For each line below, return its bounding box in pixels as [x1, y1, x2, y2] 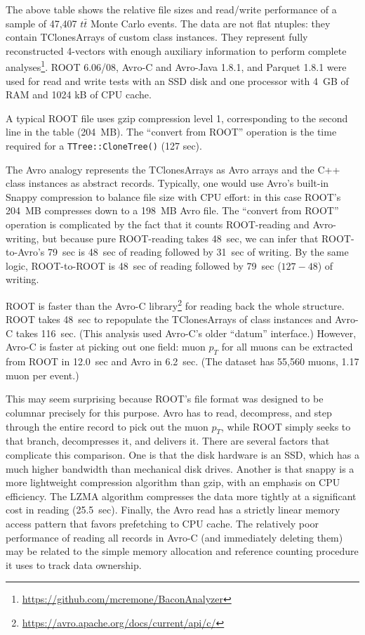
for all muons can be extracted [221, 339, 353, 354]
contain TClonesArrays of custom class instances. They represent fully [6, 30, 308, 44]
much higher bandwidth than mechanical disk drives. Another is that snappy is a [6, 461, 354, 476]
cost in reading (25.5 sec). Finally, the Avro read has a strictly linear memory [6, 502, 340, 517]
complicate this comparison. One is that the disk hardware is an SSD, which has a [6, 447, 359, 461]
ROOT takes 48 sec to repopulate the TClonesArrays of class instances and [6, 312, 332, 327]
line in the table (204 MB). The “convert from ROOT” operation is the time [6, 124, 337, 139]
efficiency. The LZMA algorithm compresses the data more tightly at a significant [6, 488, 357, 503]
